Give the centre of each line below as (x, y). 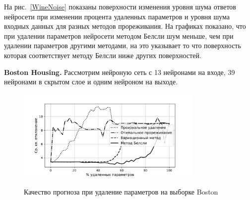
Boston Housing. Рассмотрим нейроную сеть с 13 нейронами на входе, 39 (120, 72)
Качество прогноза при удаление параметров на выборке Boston (121, 191)
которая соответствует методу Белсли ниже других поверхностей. (103, 55)
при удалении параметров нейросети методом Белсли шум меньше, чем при (119, 35)
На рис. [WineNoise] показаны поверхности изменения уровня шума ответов (120, 6)
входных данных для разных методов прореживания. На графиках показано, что (125, 26)
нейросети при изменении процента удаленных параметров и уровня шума (117, 16)
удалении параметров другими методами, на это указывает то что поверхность (123, 45)
